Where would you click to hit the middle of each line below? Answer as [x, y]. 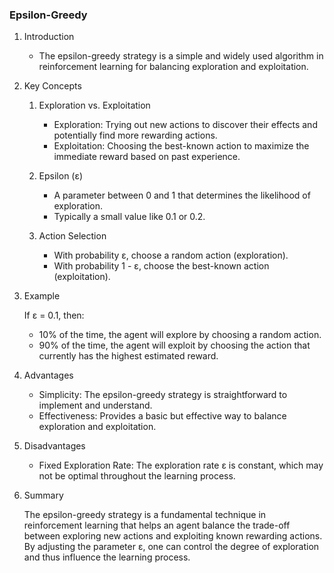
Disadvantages [54, 446]
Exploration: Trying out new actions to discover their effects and [185, 125]
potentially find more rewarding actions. [135, 135]
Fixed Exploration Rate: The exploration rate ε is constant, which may [181, 465]
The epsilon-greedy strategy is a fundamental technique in [145, 515]
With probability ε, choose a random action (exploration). [171, 255]
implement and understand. [95, 405]
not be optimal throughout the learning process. [137, 476]
